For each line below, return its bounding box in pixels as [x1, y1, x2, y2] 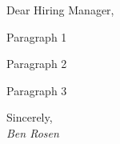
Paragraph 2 [6, 55, 67, 72]
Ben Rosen [6, 124, 59, 141]
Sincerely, [6, 109, 53, 126]
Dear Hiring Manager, [6, 2, 114, 18]
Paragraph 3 [6, 82, 67, 98]
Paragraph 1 [6, 28, 67, 45]
